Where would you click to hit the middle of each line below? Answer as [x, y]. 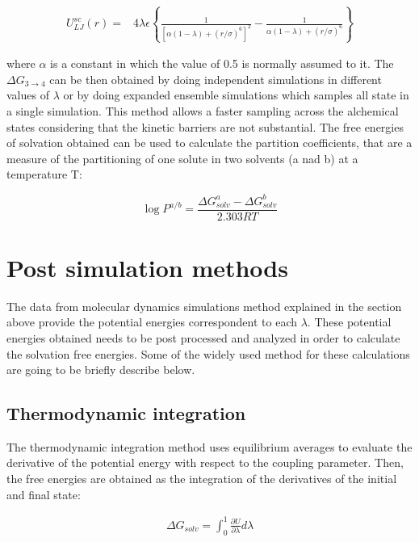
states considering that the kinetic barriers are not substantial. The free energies [205, 126]
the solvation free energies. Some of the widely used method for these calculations [208, 353]
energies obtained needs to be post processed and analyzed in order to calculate [203, 337]
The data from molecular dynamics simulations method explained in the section [204, 306]
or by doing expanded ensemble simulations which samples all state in [236, 95]
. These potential [349, 322]
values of [28, 95]
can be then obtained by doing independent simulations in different [216, 79]
